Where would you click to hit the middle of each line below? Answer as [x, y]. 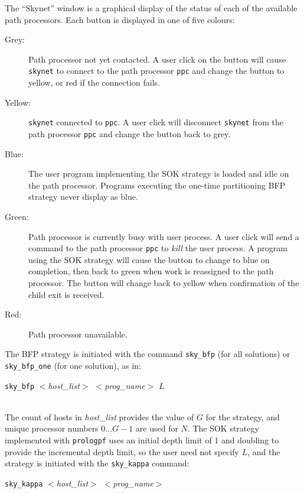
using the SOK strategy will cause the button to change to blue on [149, 259]
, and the [264, 451]
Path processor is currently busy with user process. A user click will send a [164, 236]
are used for [157, 428]
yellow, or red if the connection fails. [94, 82]
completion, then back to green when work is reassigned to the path [151, 271]
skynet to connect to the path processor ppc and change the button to [156, 71]
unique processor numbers [52, 428]
